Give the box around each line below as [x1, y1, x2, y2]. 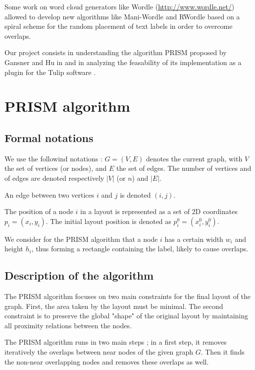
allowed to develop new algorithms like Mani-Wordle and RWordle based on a [4, 11, 240, 21]
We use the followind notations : [4, 153, 102, 163]
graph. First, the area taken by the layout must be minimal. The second [4, 300, 223, 311]
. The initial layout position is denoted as [46, 216, 171, 226]
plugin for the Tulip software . [4, 67, 96, 77]
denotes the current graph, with [146, 153, 243, 163]
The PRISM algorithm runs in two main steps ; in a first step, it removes [4, 337, 227, 347]
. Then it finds [201, 347, 245, 357]
